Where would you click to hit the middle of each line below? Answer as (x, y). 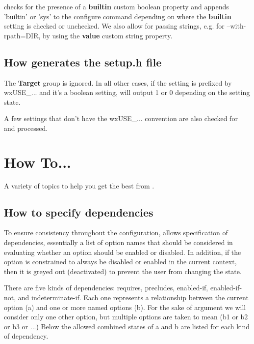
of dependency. (26, 336)
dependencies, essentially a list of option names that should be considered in (118, 242)
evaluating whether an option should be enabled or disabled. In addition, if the (123, 252)
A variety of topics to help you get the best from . (79, 185)
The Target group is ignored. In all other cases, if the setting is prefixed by (118, 82)
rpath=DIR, (22, 35)
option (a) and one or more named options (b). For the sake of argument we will (125, 307)
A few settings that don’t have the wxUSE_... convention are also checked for (121, 118)
